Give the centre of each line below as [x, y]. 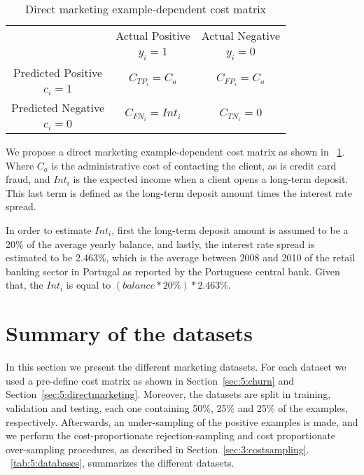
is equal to [89, 285]
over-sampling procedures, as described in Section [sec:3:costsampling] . [157, 449]
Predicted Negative [58, 108]
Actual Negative [241, 35]
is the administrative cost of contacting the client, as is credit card [194, 165]
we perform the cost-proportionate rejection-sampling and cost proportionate [171, 435]
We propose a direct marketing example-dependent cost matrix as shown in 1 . [175, 152]
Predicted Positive [58, 73]
